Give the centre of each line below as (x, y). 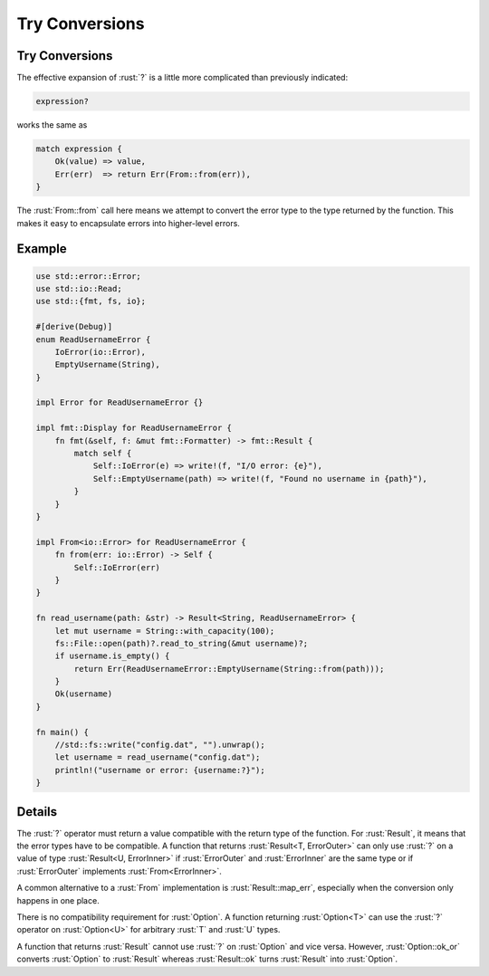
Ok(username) (84, 694)
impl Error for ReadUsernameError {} (120, 402)
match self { (103, 454)
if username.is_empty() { (112, 656)
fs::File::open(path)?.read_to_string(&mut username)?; (182, 643)
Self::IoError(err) (117, 567)
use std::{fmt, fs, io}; (91, 301)
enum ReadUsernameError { (93, 339)
